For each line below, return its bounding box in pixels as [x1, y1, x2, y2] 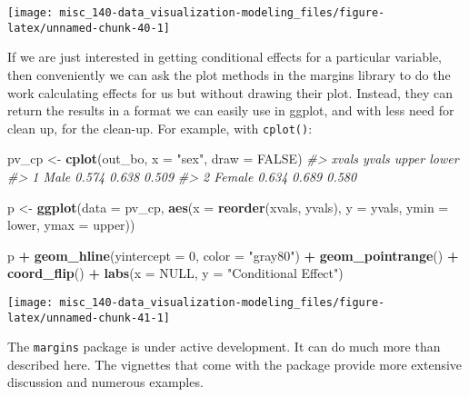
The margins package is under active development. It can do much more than [7, 337, 441, 356]
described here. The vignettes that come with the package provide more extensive [7, 354, 463, 373]
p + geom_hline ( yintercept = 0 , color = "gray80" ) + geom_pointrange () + [7, 245, 459, 264]
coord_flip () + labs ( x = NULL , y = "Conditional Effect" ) [7, 263, 344, 283]
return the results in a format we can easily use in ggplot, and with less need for [7, 101, 454, 120]
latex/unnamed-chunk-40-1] [7, 21, 170, 35]
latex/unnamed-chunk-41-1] [7, 311, 170, 324]
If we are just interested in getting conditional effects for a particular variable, [7, 47, 443, 66]
